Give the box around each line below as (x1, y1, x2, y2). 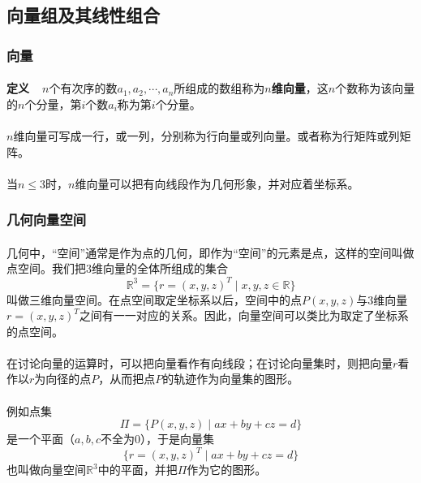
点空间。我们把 (6, 260, 86, 277)
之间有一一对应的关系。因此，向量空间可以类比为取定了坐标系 (79, 307, 409, 324)
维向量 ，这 (271, 80, 329, 97)
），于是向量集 (140, 430, 214, 447)
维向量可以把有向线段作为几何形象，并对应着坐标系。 (75, 175, 359, 192)
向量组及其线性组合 (6, 2, 160, 28)
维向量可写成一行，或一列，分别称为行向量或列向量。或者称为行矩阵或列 (13, 127, 400, 144)
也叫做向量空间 (6, 461, 86, 478)
